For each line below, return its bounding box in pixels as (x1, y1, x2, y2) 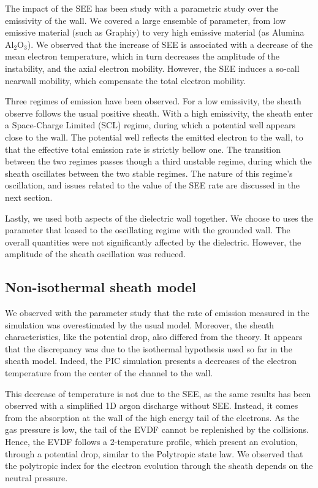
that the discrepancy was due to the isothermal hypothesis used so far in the (5, 342, 292, 355)
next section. (5, 190, 53, 203)
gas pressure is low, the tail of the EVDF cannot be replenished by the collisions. (5, 423, 309, 436)
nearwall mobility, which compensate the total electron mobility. (5, 74, 246, 87)
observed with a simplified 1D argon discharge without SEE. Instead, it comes (5, 399, 298, 412)
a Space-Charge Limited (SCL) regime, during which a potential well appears (5, 118, 295, 131)
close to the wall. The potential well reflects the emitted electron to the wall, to (5, 130, 303, 143)
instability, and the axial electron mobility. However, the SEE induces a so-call (5, 61, 300, 74)
